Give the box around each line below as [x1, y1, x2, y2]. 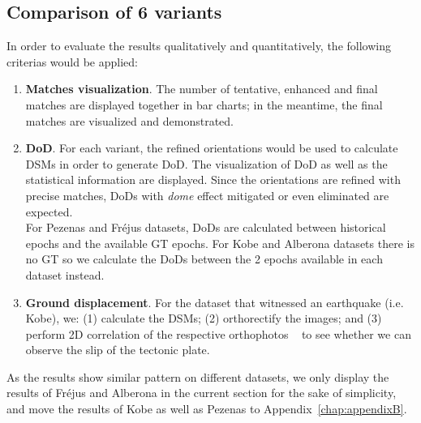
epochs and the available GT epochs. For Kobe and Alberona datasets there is [25, 234, 415, 251]
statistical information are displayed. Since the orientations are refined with [25, 171, 401, 188]
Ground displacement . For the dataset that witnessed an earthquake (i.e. [25, 293, 404, 310]
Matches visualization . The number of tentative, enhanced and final [25, 80, 378, 97]
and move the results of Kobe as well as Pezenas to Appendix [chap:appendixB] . [6, 400, 407, 417]
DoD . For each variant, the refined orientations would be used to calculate [25, 139, 398, 156]
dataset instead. [25, 266, 105, 283]
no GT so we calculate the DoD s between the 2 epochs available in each [25, 250, 383, 267]
